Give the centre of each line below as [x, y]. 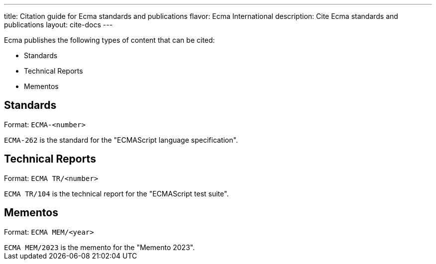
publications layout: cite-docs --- [58, 25]
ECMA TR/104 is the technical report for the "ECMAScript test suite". [116, 193]
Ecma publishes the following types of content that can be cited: [109, 40]
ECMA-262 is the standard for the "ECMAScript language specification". [121, 140]
